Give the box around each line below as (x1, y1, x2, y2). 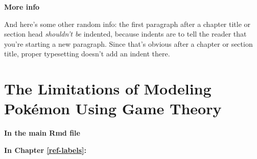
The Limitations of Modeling (4, 78, 212, 99)
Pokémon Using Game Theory (4, 98, 222, 119)
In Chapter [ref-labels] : (4, 144, 86, 155)
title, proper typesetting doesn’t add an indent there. (4, 48, 170, 59)
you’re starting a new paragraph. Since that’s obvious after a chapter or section (4, 38, 253, 49)
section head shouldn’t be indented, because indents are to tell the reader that (4, 28, 247, 39)
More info (4, 2, 40, 12)
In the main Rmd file (4, 128, 80, 138)
